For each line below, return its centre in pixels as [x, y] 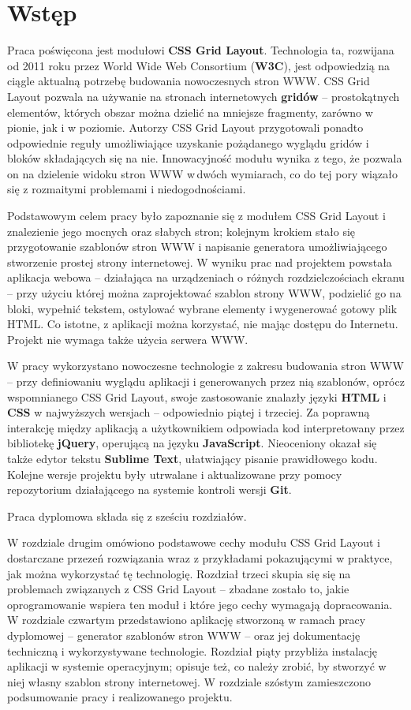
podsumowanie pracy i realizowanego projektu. [120, 697]
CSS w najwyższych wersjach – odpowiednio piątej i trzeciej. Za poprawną [189, 412]
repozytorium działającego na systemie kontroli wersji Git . [149, 490]
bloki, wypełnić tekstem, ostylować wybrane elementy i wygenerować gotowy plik [202, 308]
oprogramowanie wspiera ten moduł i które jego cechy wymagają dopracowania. [200, 604]
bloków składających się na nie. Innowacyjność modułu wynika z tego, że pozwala [205, 158]
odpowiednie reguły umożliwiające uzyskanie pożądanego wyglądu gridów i [188, 142]
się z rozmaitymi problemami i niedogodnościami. [127, 189]
